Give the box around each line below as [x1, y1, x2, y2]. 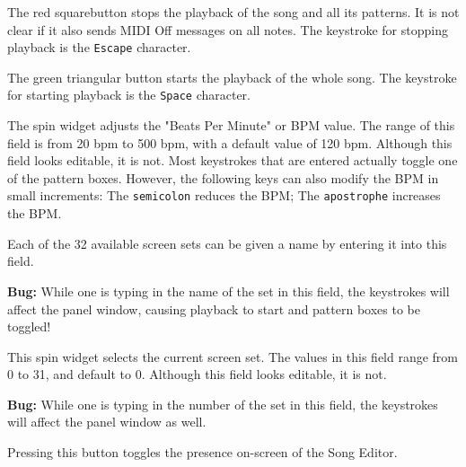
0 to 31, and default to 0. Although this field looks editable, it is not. [7, 365, 387, 383]
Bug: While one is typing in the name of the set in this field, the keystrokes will [7, 281, 450, 300]
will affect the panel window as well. [7, 412, 207, 431]
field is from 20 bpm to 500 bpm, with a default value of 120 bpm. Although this [7, 133, 453, 152]
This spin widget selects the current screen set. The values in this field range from [7, 347, 459, 366]
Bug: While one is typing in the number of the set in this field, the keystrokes [7, 394, 438, 413]
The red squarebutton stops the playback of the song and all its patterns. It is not [7, 3, 460, 21]
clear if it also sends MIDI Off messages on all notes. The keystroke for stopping [7, 20, 448, 39]
